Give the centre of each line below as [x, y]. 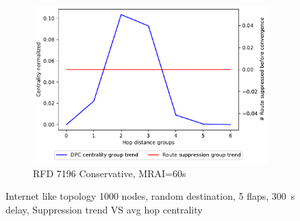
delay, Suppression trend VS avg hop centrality [104, 209]
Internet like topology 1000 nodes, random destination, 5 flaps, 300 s [150, 196]
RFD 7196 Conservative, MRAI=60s [110, 173]
